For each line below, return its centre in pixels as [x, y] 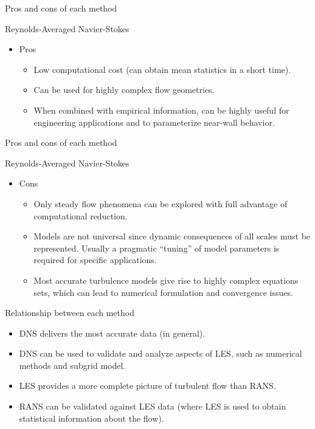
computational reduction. [81, 215]
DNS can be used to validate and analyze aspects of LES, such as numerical [161, 353]
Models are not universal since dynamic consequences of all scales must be [172, 236]
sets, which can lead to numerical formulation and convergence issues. [163, 292]
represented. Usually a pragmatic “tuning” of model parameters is [157, 248]
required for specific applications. [95, 260]
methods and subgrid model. [72, 365]
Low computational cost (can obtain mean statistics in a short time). [162, 69]
